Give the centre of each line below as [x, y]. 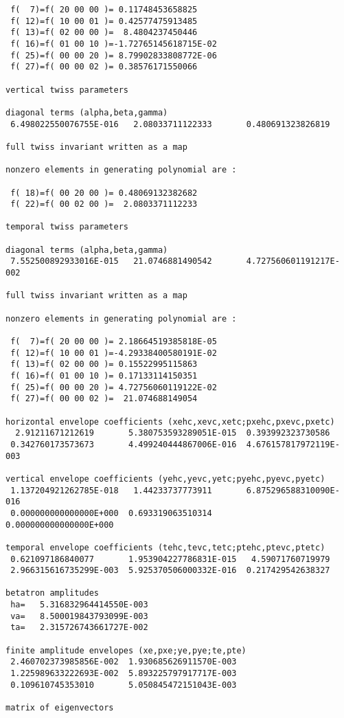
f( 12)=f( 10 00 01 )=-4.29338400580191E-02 [114, 353]
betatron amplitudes [53, 593]
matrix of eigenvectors [60, 708]
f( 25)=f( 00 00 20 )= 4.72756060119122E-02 [114, 387]
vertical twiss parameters [67, 90]
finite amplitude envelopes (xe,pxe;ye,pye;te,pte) [126, 650]
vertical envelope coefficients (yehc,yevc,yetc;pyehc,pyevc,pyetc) [165, 479]
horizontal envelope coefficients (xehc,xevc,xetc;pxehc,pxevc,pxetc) [170, 422]
